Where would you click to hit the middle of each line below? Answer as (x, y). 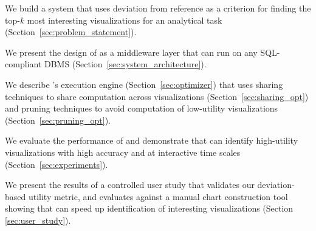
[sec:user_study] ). (38, 220)
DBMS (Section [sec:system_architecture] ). (125, 64)
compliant (23, 64)
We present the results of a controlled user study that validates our (130, 185)
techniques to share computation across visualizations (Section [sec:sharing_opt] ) (157, 96)
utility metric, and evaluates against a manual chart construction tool (158, 196)
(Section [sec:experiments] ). (57, 164)
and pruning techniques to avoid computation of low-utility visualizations (142, 108)
